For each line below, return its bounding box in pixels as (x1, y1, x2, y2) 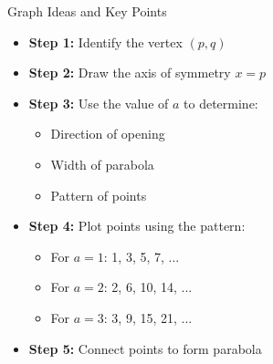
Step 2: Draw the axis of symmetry (28, 63, 231, 82)
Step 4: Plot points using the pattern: (28, 216, 246, 235)
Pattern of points (50, 185, 147, 204)
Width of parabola (50, 154, 154, 173)
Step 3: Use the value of (28, 93, 169, 112)
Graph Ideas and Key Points (7, 2, 167, 20)
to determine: (184, 93, 258, 112)
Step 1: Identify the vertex (28, 32, 183, 51)
